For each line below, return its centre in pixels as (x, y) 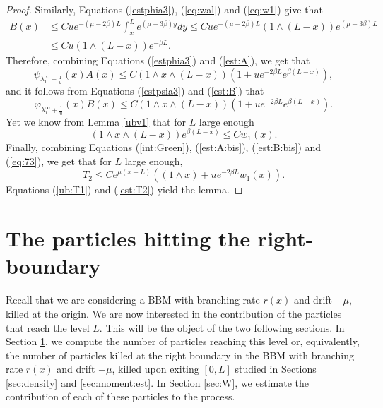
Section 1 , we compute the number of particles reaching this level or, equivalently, (183, 341)
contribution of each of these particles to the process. (120, 396)
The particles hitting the (128, 238)
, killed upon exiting (155, 369)
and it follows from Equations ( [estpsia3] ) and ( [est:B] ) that (135, 90)
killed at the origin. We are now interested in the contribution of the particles (174, 313)
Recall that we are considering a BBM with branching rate (133, 300)
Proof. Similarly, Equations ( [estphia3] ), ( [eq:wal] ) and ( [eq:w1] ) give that (164, 9)
